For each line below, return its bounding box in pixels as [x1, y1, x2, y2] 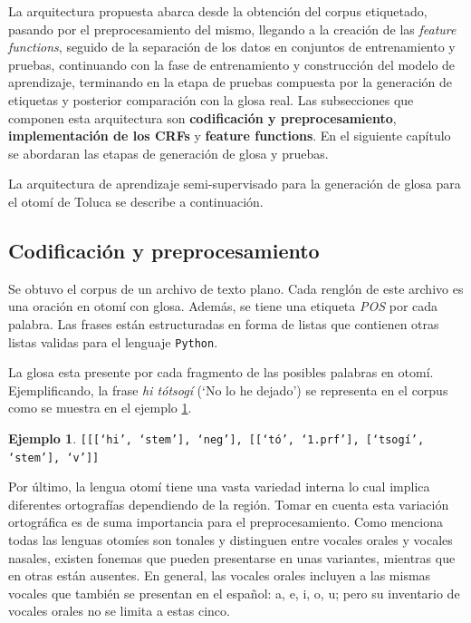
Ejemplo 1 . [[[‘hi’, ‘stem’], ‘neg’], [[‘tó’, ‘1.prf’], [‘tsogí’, [8, 428, 425, 447]
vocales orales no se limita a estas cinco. [8, 601, 230, 620]
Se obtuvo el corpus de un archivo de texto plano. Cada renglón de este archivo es [8, 278, 464, 297]
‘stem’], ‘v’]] [8, 451, 100, 464]
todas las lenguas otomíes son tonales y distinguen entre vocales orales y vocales [8, 531, 453, 550]
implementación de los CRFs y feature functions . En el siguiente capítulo [8, 126, 451, 145]
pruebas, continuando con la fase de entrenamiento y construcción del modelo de [8, 54, 456, 73]
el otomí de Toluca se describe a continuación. [8, 191, 264, 210]
